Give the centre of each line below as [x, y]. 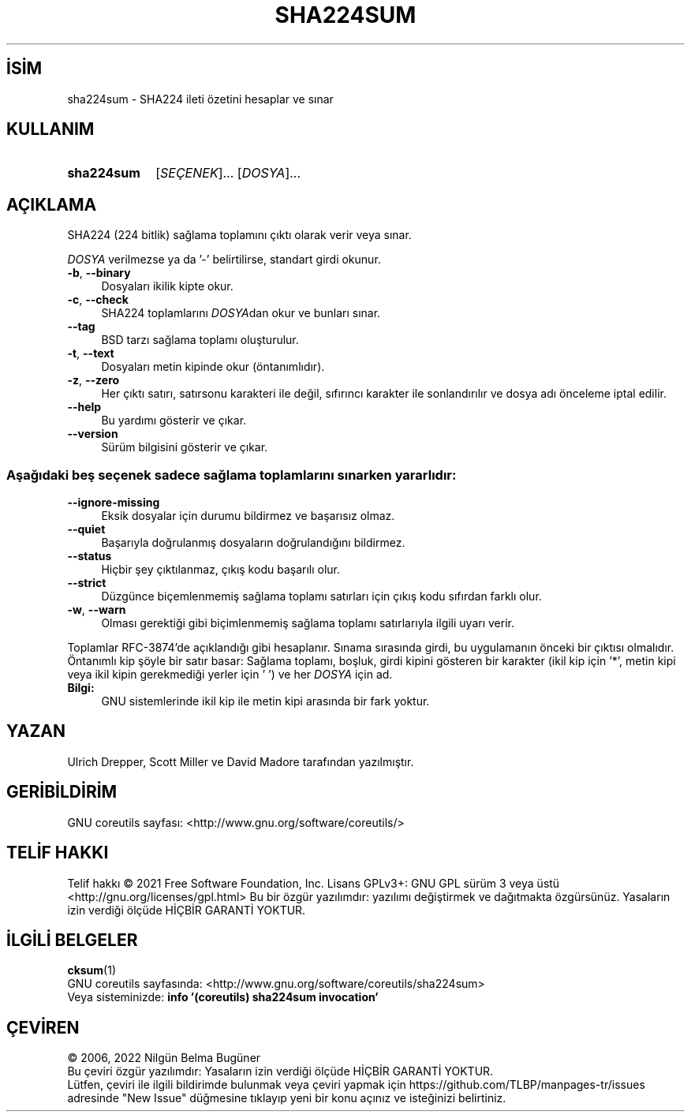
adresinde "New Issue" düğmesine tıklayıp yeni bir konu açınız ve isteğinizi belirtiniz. [287, 1098]
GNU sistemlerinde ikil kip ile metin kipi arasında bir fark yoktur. [265, 701]
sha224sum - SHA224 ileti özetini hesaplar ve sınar [200, 99]
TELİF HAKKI [58, 853]
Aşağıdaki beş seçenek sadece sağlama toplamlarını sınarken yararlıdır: [232, 475]
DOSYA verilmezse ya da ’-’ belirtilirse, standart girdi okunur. [224, 260]
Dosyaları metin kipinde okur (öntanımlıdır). [213, 367]
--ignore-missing [114, 503]
